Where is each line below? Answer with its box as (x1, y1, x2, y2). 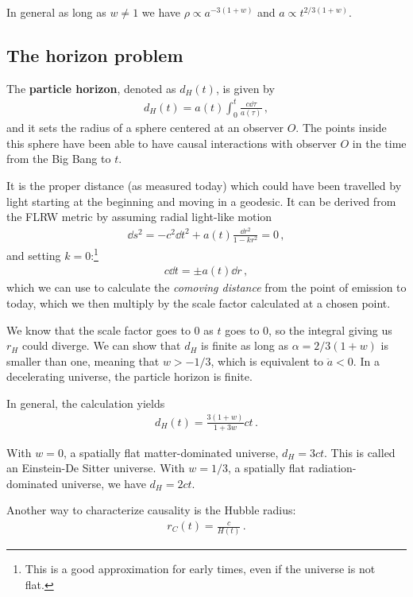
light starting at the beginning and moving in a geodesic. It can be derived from (6, 192, 396, 209)
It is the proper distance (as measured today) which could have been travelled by (6, 177, 402, 194)
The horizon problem (6, 42, 183, 67)
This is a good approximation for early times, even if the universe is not (25, 560, 376, 577)
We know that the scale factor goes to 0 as (6, 321, 214, 338)
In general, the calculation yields (6, 394, 165, 411)
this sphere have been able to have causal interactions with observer (6, 134, 337, 151)
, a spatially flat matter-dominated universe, (63, 444, 279, 460)
